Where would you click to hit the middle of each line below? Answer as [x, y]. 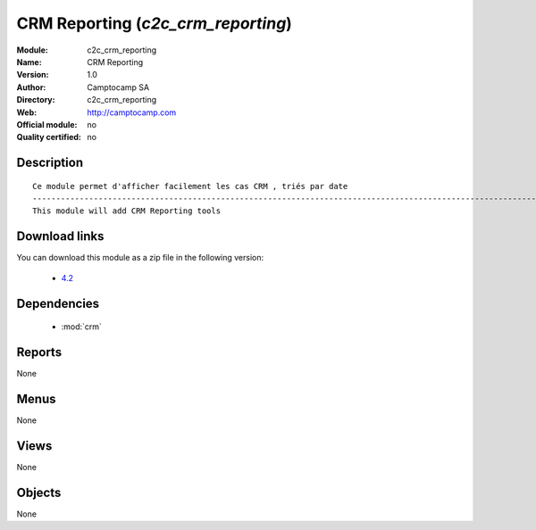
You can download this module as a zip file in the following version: [140, 258]
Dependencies [58, 303]
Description [50, 163]
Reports [39, 352]
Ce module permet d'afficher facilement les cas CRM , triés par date [190, 186]
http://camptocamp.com [132, 112]
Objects [39, 492]
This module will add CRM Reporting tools [127, 211]
